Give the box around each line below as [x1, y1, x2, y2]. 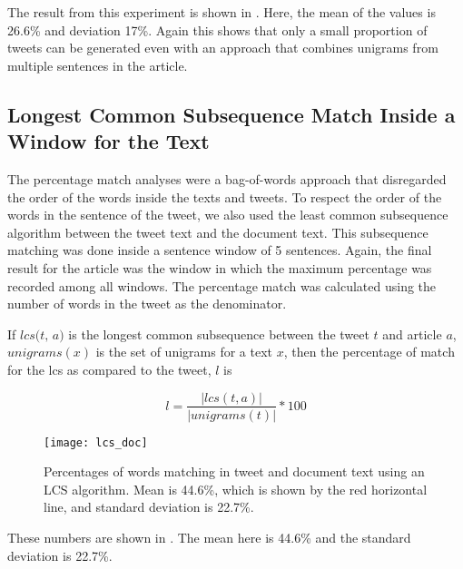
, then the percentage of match [283, 342, 455, 361]
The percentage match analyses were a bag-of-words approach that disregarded [7, 169, 447, 188]
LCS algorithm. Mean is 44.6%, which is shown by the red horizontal [44, 479, 428, 498]
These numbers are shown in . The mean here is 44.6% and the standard [7, 528, 411, 546]
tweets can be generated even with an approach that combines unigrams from [7, 38, 438, 57]
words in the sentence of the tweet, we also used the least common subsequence [7, 205, 448, 224]
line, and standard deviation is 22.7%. [44, 497, 254, 516]
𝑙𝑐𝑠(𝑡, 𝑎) [20, 329, 64, 342]
